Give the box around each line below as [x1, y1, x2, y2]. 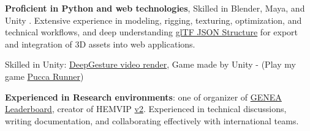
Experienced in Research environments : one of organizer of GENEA [5, 90, 282, 103]
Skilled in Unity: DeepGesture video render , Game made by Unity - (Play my [5, 58, 296, 71]
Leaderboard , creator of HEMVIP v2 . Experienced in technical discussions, [5, 102, 287, 115]
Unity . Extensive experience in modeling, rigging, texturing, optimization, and [5, 13, 302, 26]
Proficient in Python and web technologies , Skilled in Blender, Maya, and [5, 2, 305, 14]
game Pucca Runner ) [5, 69, 84, 82]
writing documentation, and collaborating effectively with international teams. [5, 114, 299, 127]
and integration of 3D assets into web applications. [5, 37, 195, 50]
